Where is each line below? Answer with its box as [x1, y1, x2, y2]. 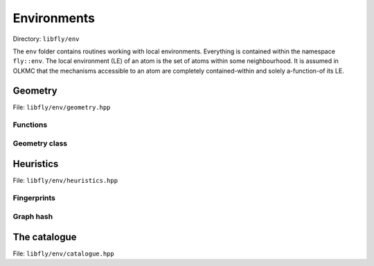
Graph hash [12, 211, 53, 221]
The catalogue [12, 231, 77, 242]
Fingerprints [12, 193, 55, 203]
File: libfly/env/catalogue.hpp [12, 249, 114, 258]
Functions [12, 120, 48, 130]
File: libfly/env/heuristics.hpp [12, 176, 118, 184]
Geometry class [12, 139, 68, 148]
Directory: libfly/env [12, 35, 80, 43]
